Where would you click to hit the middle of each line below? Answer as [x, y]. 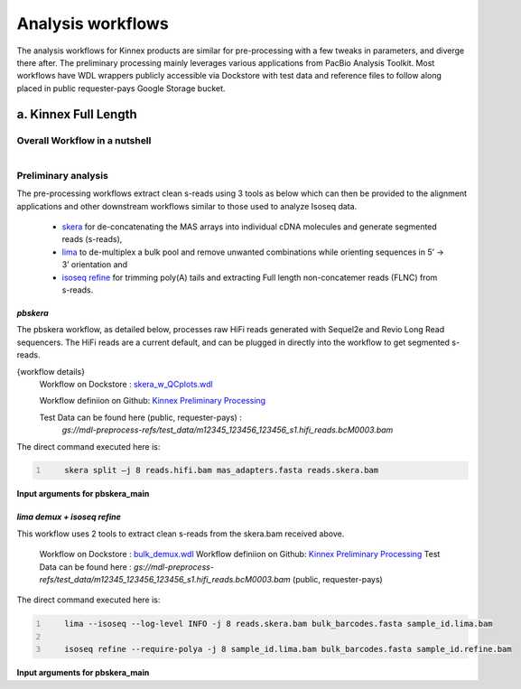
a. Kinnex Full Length [77, 114]
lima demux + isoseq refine [69, 517]
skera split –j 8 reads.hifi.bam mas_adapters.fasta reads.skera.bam [222, 470]
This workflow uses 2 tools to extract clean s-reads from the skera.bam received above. [181, 534]
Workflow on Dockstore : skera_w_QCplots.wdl [126, 384]
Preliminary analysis [62, 175]
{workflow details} [51, 371]
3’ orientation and [95, 265]
